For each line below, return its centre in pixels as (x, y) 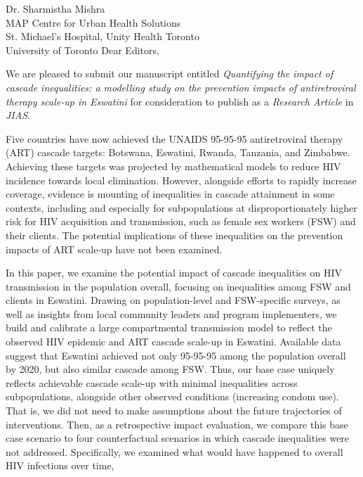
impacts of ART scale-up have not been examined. (114, 249)
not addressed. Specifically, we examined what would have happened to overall (174, 451)
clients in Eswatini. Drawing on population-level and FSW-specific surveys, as (173, 300)
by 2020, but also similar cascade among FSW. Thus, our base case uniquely (170, 369)
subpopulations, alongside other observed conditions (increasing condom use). (172, 396)
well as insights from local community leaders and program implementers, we (171, 313)
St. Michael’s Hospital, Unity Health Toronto (103, 36)
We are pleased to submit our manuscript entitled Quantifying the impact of (170, 74)
